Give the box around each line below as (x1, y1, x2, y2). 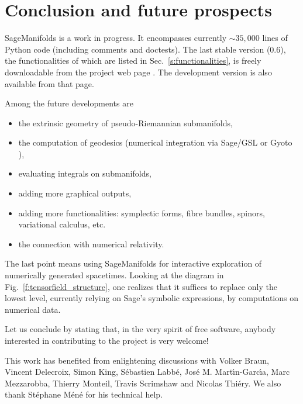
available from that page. (5, 77, 94, 89)
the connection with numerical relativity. (18, 237, 164, 250)
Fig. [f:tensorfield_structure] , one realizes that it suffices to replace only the (5, 280, 277, 292)
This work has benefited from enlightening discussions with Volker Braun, (5, 354, 269, 366)
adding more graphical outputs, (18, 187, 132, 199)
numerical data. (5, 303, 61, 315)
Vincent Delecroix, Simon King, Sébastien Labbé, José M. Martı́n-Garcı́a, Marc (5, 365, 290, 378)
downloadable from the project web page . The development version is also (5, 65, 272, 78)
